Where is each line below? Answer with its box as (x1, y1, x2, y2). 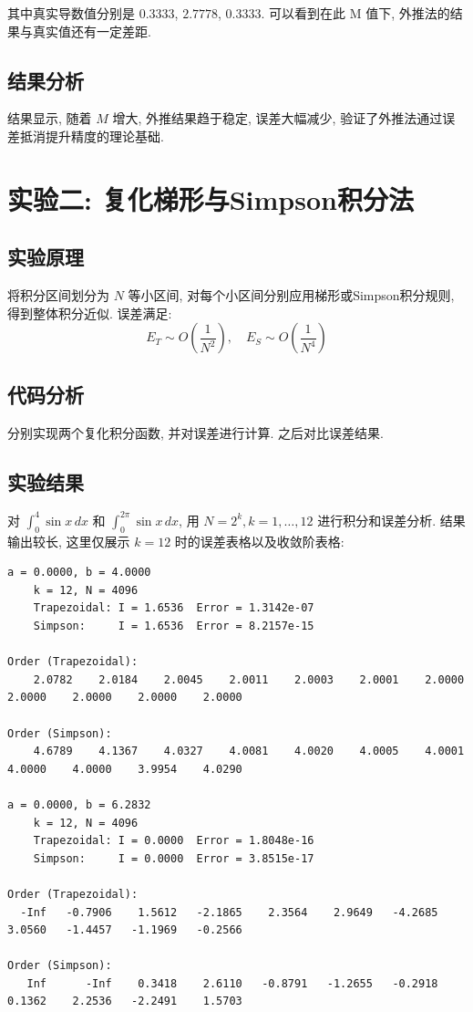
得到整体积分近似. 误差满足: (7, 303, 172, 322)
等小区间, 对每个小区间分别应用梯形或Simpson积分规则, (128, 286, 455, 305)
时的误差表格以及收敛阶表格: (174, 531, 344, 550)
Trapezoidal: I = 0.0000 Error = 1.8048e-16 (33, 834, 314, 848)
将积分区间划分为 (7, 286, 109, 305)
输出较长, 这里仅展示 (7, 531, 130, 550)
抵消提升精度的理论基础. (19, 126, 164, 145)
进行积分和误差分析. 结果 (317, 510, 466, 529)
